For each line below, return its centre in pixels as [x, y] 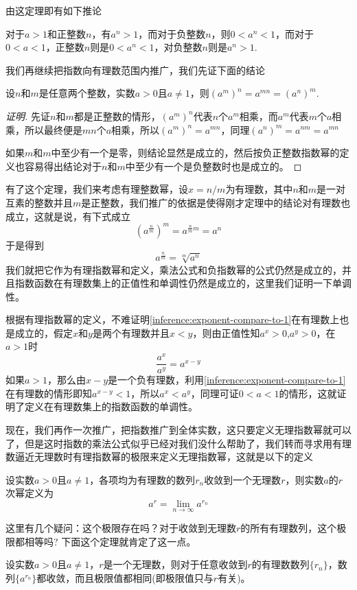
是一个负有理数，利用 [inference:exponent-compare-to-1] [227, 380]
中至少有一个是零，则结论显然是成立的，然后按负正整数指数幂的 [195, 153]
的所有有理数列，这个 [289, 528]
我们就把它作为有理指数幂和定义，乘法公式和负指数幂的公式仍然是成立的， [174, 269]
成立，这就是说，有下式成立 [68, 216]
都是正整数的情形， [117, 116]
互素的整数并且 [39, 202]
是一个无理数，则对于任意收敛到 [175, 564]
